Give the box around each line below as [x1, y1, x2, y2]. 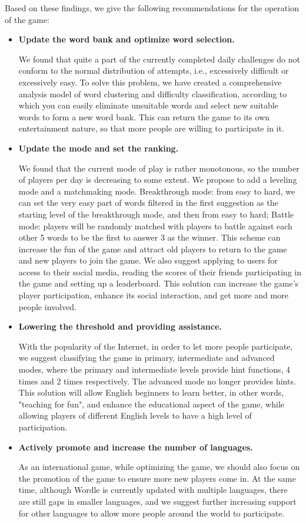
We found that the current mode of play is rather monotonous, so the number [18, 162, 300, 174]
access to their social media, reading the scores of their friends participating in [18, 265, 301, 278]
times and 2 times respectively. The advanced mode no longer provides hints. [18, 374, 296, 387]
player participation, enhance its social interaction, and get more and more [18, 289, 288, 301]
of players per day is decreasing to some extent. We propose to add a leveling [18, 173, 297, 186]
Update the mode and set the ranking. [18, 142, 179, 154]
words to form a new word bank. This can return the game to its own [18, 110, 270, 123]
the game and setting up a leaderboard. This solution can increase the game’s [18, 277, 299, 290]
